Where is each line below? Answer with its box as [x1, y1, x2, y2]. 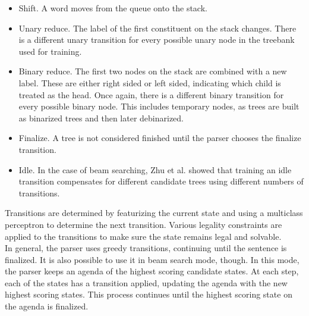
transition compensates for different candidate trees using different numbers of [18, 175, 304, 187]
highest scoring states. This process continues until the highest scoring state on [5, 288, 292, 301]
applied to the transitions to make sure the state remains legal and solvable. [5, 230, 282, 242]
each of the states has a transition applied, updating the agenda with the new [5, 276, 288, 289]
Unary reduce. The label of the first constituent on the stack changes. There [18, 21, 297, 34]
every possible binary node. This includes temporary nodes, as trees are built [18, 100, 299, 112]
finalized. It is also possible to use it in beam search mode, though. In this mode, [5, 253, 299, 265]
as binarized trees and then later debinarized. [18, 111, 184, 124]
